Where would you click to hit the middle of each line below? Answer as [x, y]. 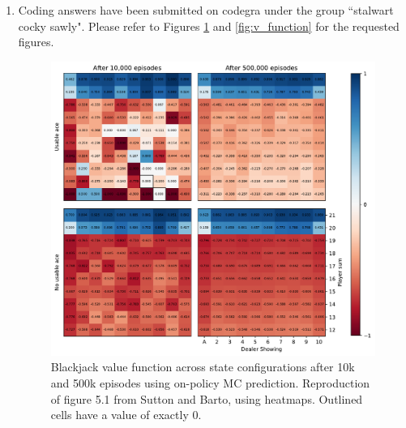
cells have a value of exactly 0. [126, 415]
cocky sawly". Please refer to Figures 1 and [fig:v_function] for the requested [209, 26]
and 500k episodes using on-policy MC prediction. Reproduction [210, 383]
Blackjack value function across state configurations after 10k [203, 367]
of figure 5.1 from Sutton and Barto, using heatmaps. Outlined [207, 398]
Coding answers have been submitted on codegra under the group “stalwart [206, 10]
